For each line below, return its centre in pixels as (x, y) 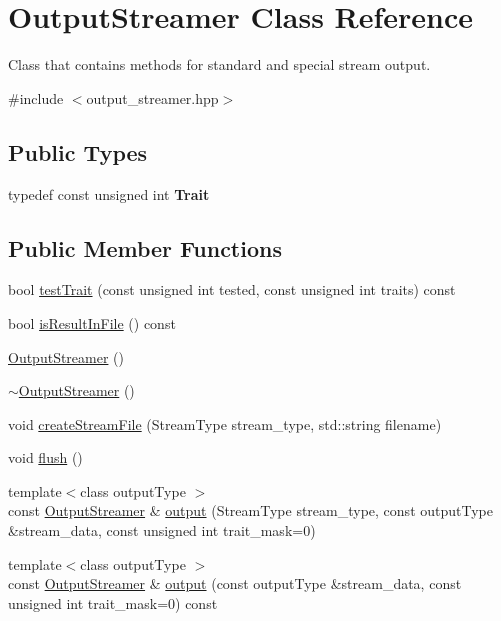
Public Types (78, 151)
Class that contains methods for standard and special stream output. (219, 64)
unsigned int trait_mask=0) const (113, 602)
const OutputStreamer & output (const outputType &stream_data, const (235, 583)
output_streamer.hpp (152, 97)
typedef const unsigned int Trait (109, 193)
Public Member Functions (145, 247)
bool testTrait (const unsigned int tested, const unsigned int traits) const (232, 289)
